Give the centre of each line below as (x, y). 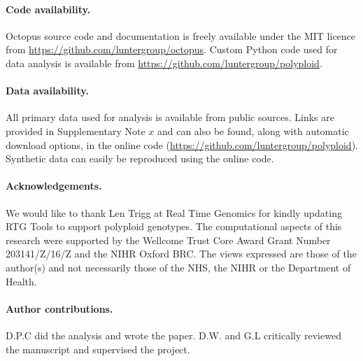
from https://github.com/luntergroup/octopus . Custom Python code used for (172, 49)
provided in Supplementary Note (76, 130)
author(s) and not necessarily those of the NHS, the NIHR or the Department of (178, 267)
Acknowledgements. (54, 186)
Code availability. (48, 9)
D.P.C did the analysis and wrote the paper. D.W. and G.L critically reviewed (173, 335)
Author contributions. (59, 308)
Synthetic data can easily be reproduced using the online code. (140, 158)
